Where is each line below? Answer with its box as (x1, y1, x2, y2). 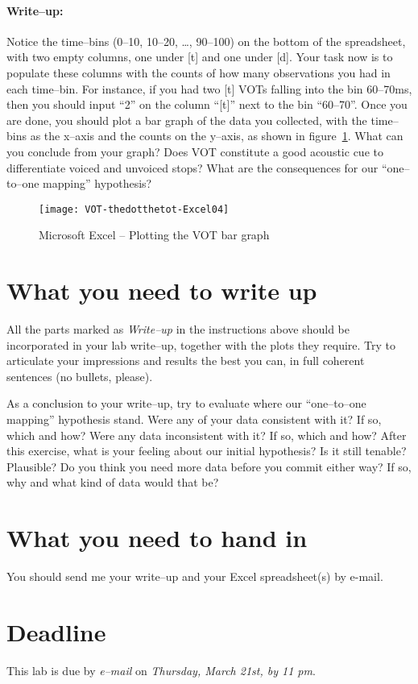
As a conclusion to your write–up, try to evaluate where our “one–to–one (6, 395, 366, 412)
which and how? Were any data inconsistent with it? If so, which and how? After (6, 426, 407, 443)
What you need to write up (6, 274, 317, 307)
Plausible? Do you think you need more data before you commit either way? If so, (6, 458, 412, 475)
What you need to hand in (6, 521, 308, 554)
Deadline (6, 615, 106, 648)
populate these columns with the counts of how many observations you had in (6, 64, 391, 81)
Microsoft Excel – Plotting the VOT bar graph (39, 226, 270, 243)
